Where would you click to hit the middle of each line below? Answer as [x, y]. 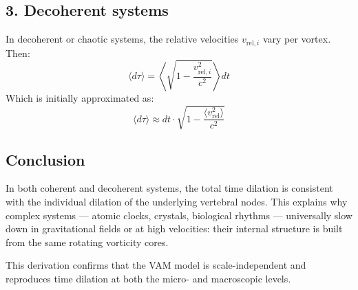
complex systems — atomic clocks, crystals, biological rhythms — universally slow [179, 215]
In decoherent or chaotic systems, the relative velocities [122, 39]
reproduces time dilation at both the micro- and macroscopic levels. [148, 278]
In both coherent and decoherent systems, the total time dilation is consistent [169, 188]
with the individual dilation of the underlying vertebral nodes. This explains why [177, 202]
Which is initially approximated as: [80, 98]
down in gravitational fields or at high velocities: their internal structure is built [174, 228]
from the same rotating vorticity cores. [87, 242]
